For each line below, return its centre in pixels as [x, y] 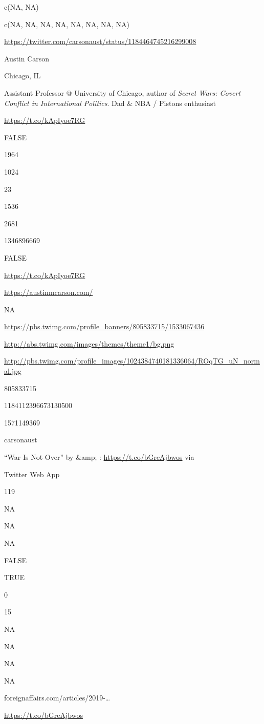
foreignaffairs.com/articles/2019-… [57, 698]
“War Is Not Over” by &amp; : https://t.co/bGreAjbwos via [99, 457]
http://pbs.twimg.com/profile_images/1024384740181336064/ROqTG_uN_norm [132, 361]
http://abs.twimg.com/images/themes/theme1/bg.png [89, 343]
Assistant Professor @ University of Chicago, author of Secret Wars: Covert [123, 92]
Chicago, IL [23, 76]
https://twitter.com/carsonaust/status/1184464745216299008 [100, 41]
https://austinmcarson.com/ [49, 292]
